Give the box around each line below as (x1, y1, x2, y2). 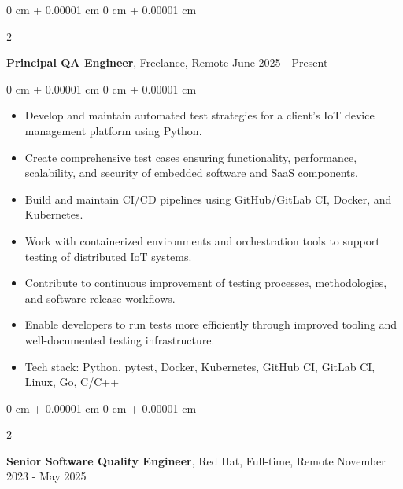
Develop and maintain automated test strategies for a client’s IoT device (24, 107, 375, 123)
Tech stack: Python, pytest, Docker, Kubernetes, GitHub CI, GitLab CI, (24, 358, 375, 374)
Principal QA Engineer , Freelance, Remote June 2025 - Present (6, 54, 328, 71)
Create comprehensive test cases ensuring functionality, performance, (24, 149, 357, 165)
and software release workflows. (24, 289, 176, 306)
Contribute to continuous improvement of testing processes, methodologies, (24, 274, 387, 291)
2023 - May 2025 (6, 468, 87, 484)
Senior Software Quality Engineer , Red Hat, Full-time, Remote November (6, 452, 386, 469)
